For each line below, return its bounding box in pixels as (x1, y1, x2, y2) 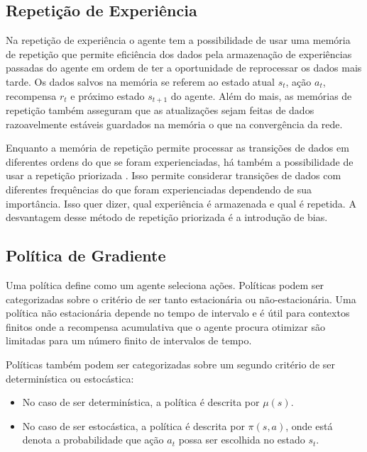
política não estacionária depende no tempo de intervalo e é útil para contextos (6, 305, 350, 320)
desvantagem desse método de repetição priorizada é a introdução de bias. (6, 210, 328, 225)
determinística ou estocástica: (6, 371, 134, 385)
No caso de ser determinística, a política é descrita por (22, 395, 260, 409)
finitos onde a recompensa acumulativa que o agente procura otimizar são (6, 319, 325, 334)
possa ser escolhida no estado (178, 432, 305, 447)
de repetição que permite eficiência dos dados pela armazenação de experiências (6, 46, 352, 61)
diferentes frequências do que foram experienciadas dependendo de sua (6, 182, 312, 196)
